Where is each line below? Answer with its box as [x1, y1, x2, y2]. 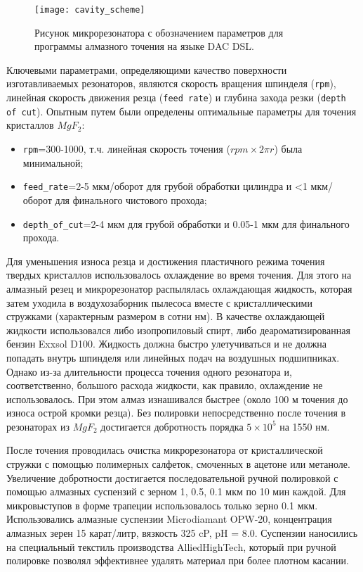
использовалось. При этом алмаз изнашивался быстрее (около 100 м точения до [6, 391, 348, 406]
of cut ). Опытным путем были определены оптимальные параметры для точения [6, 103, 357, 118]
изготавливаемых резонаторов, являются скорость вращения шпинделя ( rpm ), [6, 76, 336, 91]
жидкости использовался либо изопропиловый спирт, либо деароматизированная [6, 322, 350, 337]
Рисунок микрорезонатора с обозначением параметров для [34, 25, 284, 39]
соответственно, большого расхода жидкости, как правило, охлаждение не [6, 378, 323, 393]
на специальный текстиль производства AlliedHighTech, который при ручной [6, 539, 336, 554]
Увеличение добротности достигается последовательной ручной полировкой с [6, 470, 338, 485]
